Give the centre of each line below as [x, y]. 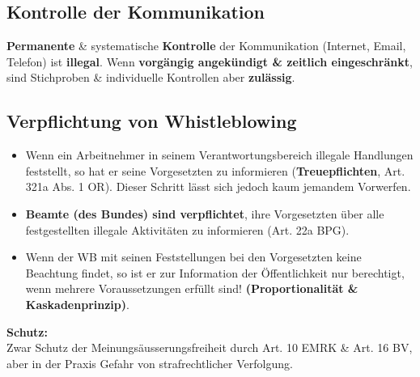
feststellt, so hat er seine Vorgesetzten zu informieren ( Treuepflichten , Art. [215, 170]
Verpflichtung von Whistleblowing [152, 121]
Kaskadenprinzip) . [77, 304]
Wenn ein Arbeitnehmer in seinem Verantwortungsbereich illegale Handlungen [219, 155]
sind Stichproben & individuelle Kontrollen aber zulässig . [151, 77]
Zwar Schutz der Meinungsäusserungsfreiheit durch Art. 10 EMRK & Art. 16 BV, [210, 347]
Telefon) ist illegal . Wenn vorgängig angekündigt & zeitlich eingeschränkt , [210, 61]
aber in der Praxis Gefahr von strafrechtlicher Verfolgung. [150, 363]
